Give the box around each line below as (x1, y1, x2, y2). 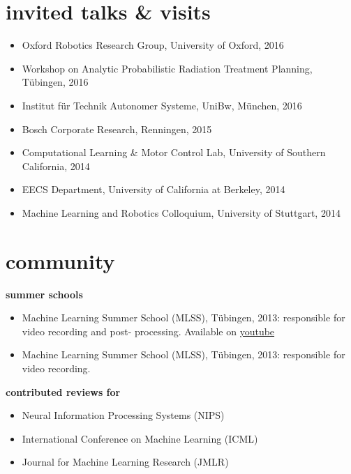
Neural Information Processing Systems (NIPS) (22, 408, 225, 422)
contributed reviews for (6, 384, 121, 399)
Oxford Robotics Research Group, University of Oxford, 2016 (22, 38, 284, 52)
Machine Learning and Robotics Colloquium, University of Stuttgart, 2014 (22, 205, 341, 220)
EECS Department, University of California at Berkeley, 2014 (22, 182, 285, 197)
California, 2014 (22, 158, 90, 173)
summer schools (6, 286, 83, 301)
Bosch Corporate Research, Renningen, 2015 (22, 121, 212, 136)
